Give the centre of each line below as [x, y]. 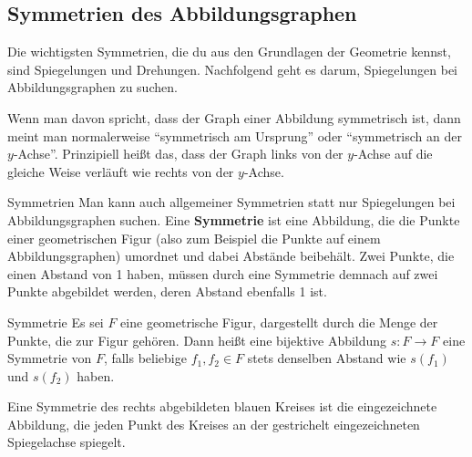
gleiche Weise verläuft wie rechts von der [121, 171]
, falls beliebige [145, 358]
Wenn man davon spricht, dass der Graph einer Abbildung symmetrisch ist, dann [234, 117]
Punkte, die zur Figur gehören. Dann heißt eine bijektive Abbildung [197, 340]
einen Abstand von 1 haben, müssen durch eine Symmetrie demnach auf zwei [223, 273]
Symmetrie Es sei [56, 322]
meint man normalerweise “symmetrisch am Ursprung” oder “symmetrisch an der [235, 135]
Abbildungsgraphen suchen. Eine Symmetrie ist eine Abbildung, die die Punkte [234, 219]
